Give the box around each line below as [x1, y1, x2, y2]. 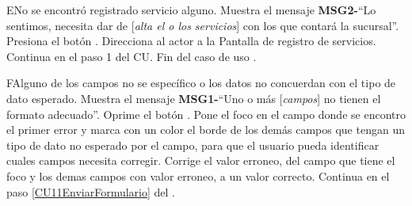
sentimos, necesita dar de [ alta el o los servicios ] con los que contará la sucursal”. [6, 17, 399, 33]
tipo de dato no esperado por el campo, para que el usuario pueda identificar [6, 136, 380, 153]
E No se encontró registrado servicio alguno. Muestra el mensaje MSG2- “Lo [6, 2, 376, 17]
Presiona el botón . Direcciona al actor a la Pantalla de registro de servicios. [6, 32, 376, 49]
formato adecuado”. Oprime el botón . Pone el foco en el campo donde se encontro [6, 105, 406, 122]
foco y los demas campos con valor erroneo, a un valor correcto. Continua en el [6, 167, 390, 184]
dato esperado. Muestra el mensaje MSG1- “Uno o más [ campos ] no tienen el [6, 90, 381, 106]
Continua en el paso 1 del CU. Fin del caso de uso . [6, 48, 257, 64]
